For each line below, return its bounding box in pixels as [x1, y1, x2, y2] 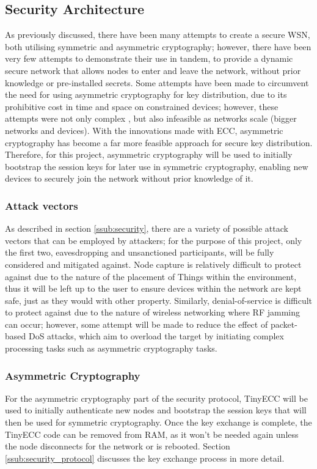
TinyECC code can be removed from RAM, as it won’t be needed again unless [5, 427, 299, 440]
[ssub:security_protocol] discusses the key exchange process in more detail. [5, 451, 285, 464]
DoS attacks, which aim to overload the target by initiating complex [28, 330, 284, 342]
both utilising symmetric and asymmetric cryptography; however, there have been [5, 40, 312, 53]
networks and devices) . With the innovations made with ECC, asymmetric [5, 124, 283, 136]
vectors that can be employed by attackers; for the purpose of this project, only [5, 234, 302, 246]
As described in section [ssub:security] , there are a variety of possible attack [5, 222, 288, 235]
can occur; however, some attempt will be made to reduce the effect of [5, 317, 268, 330]
